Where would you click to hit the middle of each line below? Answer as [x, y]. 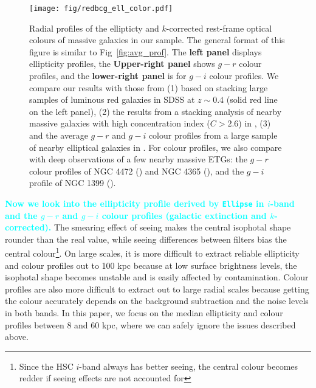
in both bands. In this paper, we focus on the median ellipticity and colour [144, 313]
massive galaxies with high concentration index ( [120, 123]
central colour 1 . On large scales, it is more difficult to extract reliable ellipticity [152, 252]
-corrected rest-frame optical [219, 28]
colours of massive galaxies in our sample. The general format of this [157, 40]
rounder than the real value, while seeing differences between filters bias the [146, 239]
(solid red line [252, 99]
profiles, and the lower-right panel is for [108, 76]
